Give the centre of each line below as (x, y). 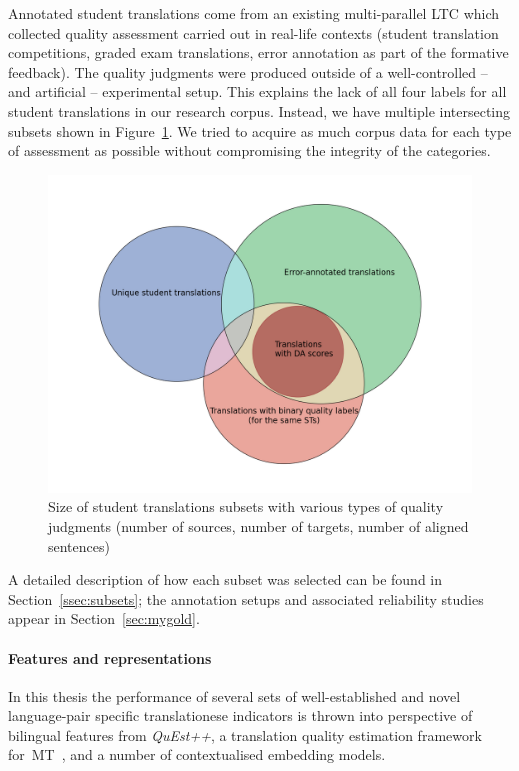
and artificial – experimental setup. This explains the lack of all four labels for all (257, 91)
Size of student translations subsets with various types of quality (246, 506)
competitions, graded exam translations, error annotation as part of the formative (258, 52)
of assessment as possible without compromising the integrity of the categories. (249, 150)
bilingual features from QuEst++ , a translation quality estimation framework (245, 734)
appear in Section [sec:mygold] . (104, 618)
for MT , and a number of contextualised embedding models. (197, 754)
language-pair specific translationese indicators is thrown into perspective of (240, 715)
